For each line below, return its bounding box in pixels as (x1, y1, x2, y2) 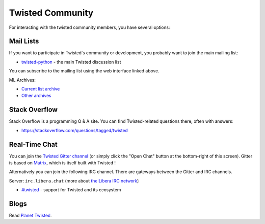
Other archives (21, 93, 52, 99)
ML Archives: (9, 77, 36, 83)
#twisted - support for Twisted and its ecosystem (21, 187, 121, 193)
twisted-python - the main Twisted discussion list (21, 59, 121, 65)
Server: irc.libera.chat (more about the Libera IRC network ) (9, 178, 139, 183)
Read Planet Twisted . (9, 213, 52, 219)
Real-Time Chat (9, 140, 58, 149)
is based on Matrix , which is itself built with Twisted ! (9, 160, 116, 166)
